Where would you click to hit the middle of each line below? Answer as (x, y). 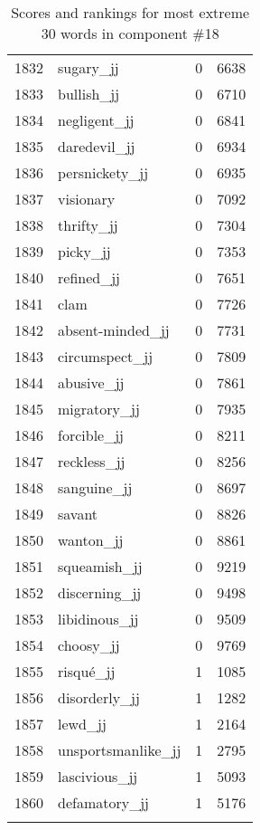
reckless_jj (92, 461)
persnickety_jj (103, 172)
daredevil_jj (97, 146)
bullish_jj (89, 94)
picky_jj (84, 251)
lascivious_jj (98, 776)
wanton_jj (91, 540)
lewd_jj (82, 724)
